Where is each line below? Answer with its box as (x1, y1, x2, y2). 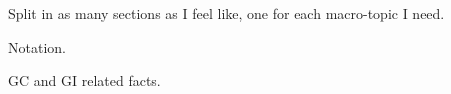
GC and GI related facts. (8, 70, 161, 91)
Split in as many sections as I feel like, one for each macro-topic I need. (8, 3, 445, 23)
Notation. (8, 36, 66, 57)
